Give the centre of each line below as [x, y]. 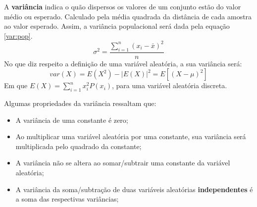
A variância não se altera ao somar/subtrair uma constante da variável [123, 163]
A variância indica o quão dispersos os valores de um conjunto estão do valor [123, 6]
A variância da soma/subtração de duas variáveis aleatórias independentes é [134, 189]
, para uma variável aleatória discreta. [170, 85]
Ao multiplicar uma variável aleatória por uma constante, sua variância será [131, 136]
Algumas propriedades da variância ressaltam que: [80, 103]
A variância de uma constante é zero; [72, 120]
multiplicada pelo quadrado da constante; [78, 146]
